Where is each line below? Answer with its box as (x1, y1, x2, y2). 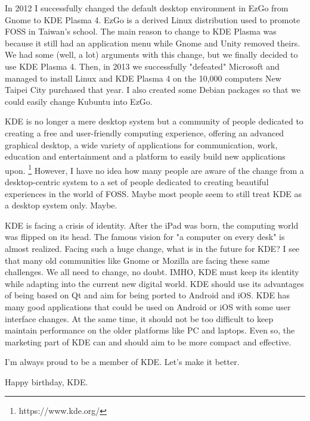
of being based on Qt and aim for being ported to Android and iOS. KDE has (5, 289, 290, 301)
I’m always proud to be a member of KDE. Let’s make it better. (5, 355, 240, 368)
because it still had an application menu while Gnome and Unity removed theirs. (5, 36, 300, 49)
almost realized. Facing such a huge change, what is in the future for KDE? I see (5, 242, 300, 254)
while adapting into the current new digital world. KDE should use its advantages (5, 277, 304, 289)
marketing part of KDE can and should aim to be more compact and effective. (5, 335, 292, 348)
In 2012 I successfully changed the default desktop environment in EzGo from (5, 2, 289, 14)
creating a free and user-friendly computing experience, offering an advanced (5, 126, 284, 139)
